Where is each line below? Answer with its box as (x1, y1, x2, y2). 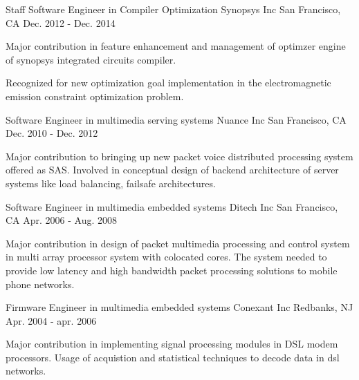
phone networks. (6, 276, 75, 291)
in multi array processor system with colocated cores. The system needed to (6, 249, 327, 264)
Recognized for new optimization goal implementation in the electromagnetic (6, 75, 331, 90)
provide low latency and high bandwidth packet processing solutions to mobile (6, 263, 338, 277)
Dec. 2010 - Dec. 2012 (6, 126, 98, 140)
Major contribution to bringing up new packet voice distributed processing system (6, 149, 353, 163)
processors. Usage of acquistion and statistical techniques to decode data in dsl (6, 350, 340, 364)
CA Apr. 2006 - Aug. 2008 (6, 213, 118, 227)
